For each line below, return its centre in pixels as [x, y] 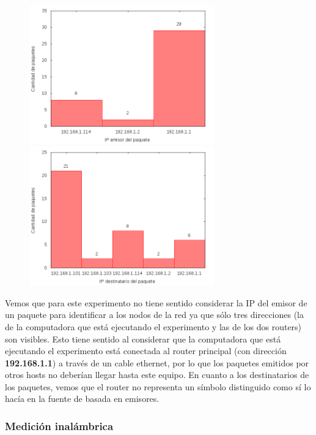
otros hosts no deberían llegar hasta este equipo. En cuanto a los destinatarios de [157, 375]
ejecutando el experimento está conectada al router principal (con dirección [146, 351]
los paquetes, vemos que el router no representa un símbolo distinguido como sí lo [158, 386]
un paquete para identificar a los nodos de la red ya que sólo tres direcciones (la [155, 315]
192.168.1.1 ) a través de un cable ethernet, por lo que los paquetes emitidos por [157, 362]
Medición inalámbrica [59, 426]
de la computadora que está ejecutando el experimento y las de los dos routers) [153, 326]
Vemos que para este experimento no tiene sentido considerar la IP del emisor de [156, 302]
